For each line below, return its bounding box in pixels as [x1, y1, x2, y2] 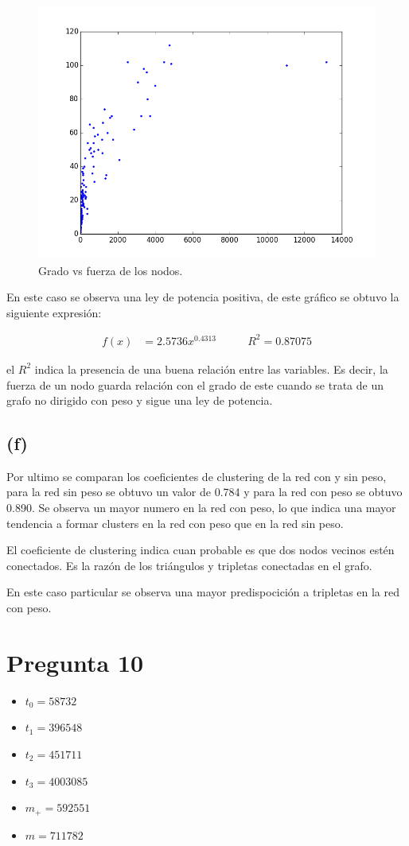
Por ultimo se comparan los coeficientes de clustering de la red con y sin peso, [6, 468, 387, 484]
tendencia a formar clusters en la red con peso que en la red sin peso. [6, 514, 344, 531]
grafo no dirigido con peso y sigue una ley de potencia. [6, 392, 273, 409]
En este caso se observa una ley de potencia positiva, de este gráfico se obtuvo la [6, 289, 399, 305]
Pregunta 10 [6, 646, 144, 678]
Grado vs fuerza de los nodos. [38, 262, 183, 278]
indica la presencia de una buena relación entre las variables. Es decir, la [34, 360, 388, 377]
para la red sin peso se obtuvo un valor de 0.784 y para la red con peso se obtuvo [6, 483, 403, 500]
